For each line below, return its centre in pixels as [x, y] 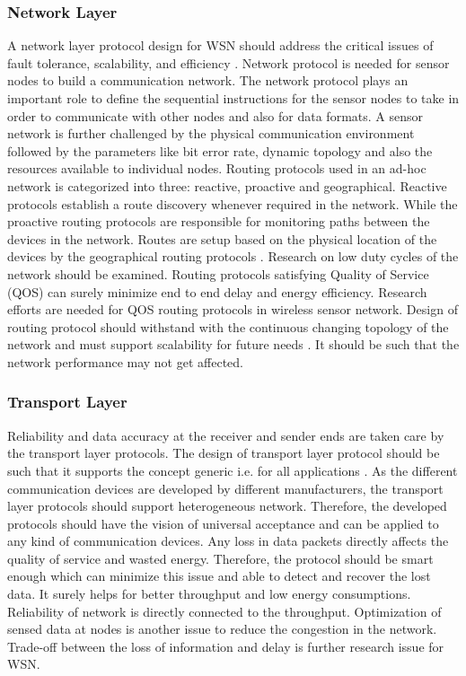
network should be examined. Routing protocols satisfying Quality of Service [218, 273]
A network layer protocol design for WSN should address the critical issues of [220, 45]
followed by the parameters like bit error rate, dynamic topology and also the [220, 150]
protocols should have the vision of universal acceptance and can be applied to [223, 523]
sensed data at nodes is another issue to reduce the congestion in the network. [222, 629]
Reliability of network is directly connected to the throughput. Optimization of [224, 611]
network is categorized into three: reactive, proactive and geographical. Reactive [227, 185]
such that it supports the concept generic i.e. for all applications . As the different [233, 470]
